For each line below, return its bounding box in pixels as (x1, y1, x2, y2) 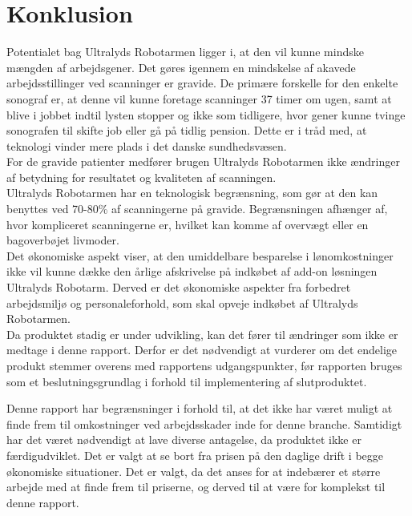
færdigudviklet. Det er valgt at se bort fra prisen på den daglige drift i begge (6, 446, 384, 463)
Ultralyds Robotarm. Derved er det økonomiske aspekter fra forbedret (6, 279, 351, 296)
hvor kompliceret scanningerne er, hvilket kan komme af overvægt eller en (6, 216, 369, 232)
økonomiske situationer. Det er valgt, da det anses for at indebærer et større (6, 462, 381, 479)
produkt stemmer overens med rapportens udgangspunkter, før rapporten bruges (6, 357, 402, 373)
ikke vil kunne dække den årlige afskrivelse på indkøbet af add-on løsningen (6, 263, 378, 280)
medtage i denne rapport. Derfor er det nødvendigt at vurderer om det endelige (6, 341, 398, 358)
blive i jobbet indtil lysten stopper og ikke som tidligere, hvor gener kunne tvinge (6, 106, 406, 123)
